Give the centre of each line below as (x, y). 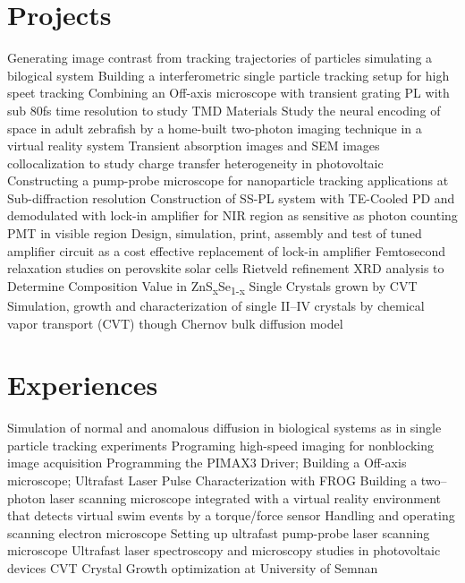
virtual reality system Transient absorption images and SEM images (194, 146)
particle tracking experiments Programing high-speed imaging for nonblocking (221, 445)
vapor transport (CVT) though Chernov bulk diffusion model (175, 323)
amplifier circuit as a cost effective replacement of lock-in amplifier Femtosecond (227, 250)
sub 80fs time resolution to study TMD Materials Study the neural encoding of (224, 110)
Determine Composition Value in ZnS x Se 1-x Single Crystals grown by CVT (212, 287)
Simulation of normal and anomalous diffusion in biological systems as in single (224, 428)
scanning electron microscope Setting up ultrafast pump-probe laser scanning (219, 532)
